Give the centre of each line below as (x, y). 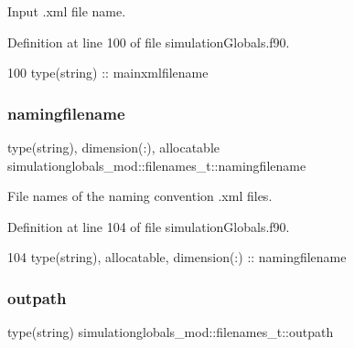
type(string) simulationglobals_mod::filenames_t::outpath (171, 332)
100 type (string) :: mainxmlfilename (108, 73)
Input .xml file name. (67, 11)
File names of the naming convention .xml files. (140, 196)
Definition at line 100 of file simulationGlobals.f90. (149, 42)
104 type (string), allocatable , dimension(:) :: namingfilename (177, 257)
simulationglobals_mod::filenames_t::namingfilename (157, 165)
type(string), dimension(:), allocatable (114, 147)
